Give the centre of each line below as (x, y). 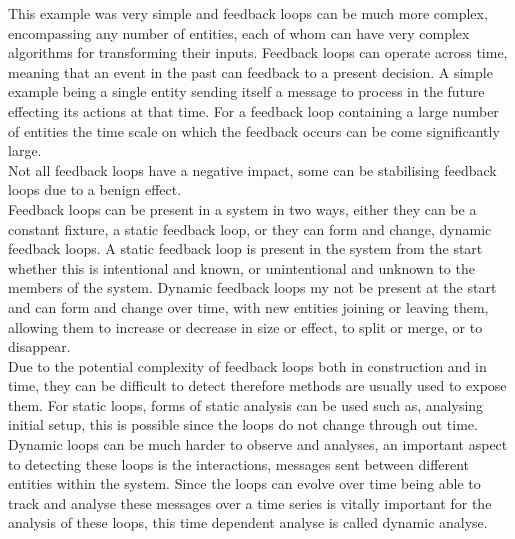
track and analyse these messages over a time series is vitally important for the (250, 502)
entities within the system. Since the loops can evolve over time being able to (244, 483)
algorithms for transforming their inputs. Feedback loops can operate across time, (258, 52)
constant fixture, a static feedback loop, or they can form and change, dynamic (250, 228)
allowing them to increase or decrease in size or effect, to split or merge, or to (245, 326)
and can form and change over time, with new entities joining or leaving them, (248, 306)
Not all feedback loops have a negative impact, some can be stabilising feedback (252, 169)
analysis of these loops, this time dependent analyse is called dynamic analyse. (248, 522)
